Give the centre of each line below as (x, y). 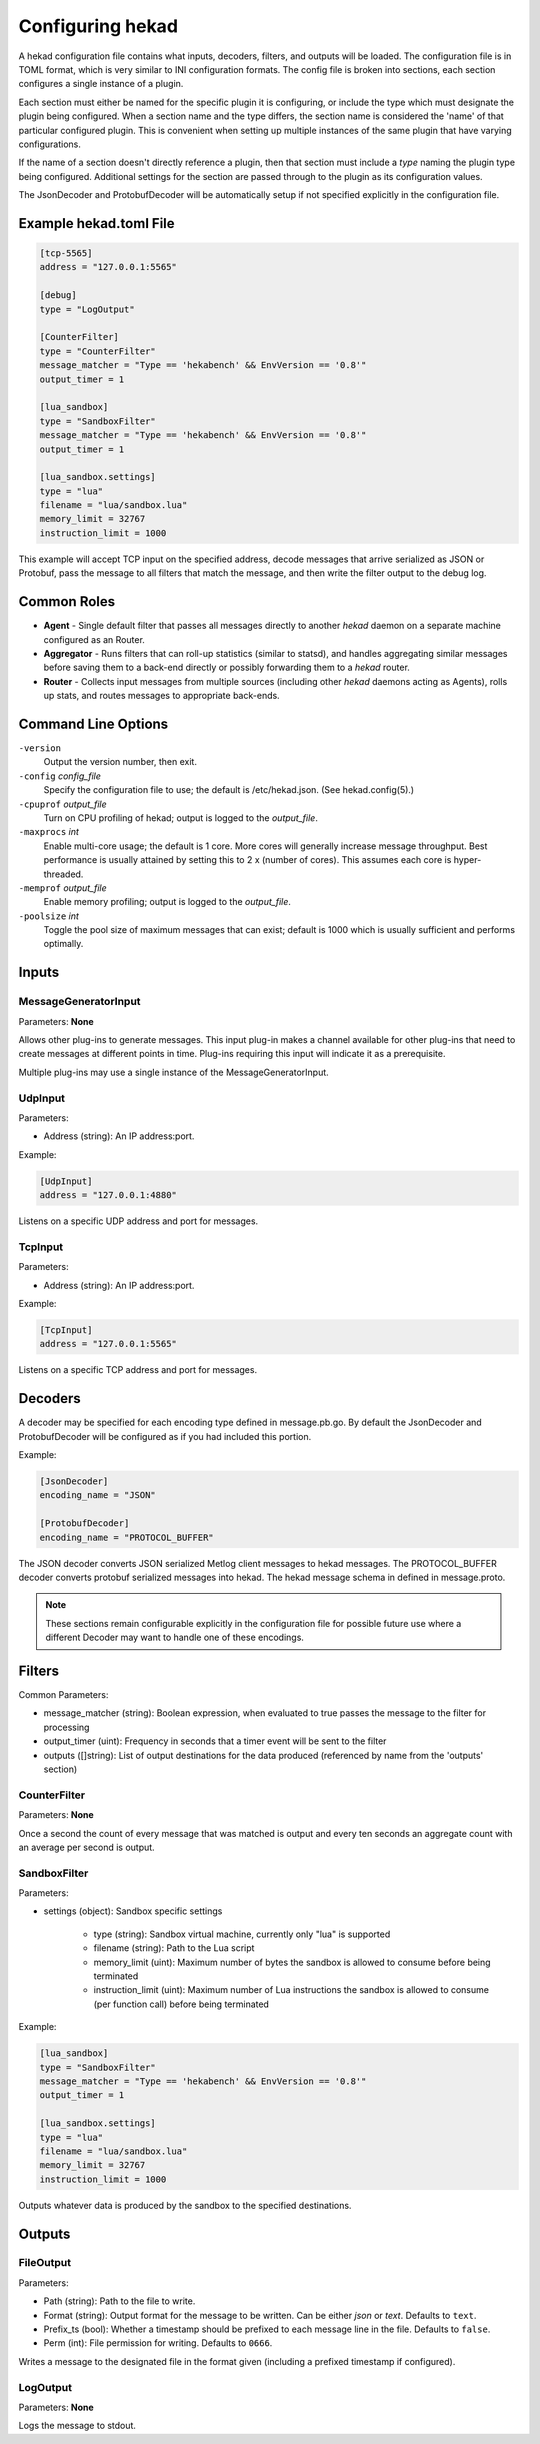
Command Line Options (93, 723)
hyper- (467, 860)
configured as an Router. (94, 639)
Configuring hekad (98, 26)
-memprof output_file (62, 887)
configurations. (50, 144)
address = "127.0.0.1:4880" (108, 1195)
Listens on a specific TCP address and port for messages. (138, 1370)
